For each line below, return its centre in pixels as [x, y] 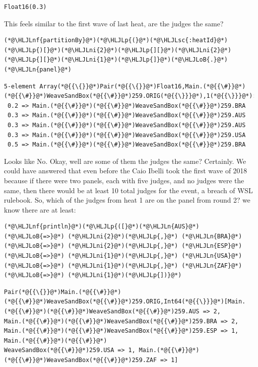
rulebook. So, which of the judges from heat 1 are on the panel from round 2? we [127, 200]
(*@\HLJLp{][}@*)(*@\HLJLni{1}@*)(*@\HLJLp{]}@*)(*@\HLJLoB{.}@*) [116, 60]
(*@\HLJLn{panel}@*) [38, 69]
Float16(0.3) [25, 7]
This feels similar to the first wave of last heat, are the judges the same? [114, 23]
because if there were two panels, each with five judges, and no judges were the [124, 180]
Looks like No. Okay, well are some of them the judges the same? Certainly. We [125, 161]
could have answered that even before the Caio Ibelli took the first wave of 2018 [126, 171]
